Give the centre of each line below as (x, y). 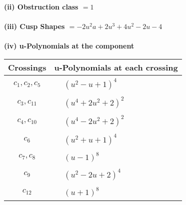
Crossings (27, 67)
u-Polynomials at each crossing (116, 67)
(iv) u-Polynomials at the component (69, 46)
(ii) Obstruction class (41, 6)
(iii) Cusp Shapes (34, 26)
